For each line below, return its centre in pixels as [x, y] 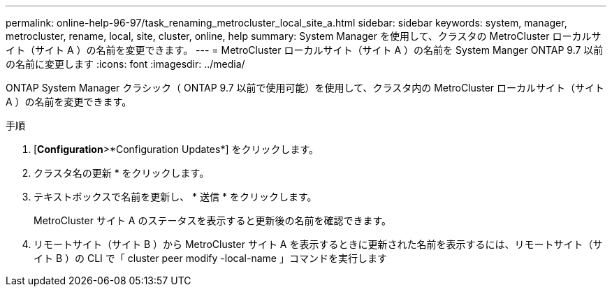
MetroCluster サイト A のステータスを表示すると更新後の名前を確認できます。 [213, 220]
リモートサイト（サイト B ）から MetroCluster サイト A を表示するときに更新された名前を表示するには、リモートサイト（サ [318, 244]
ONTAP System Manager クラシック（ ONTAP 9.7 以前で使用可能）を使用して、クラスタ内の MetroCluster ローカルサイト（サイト [305, 88]
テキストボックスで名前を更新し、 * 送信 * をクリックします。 [175, 197]
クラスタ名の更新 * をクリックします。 [122, 173]
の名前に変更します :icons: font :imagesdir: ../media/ [125, 64]
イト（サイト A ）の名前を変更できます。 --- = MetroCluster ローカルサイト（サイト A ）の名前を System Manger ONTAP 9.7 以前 [305, 50]
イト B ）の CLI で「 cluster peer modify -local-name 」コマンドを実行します [210, 258]
